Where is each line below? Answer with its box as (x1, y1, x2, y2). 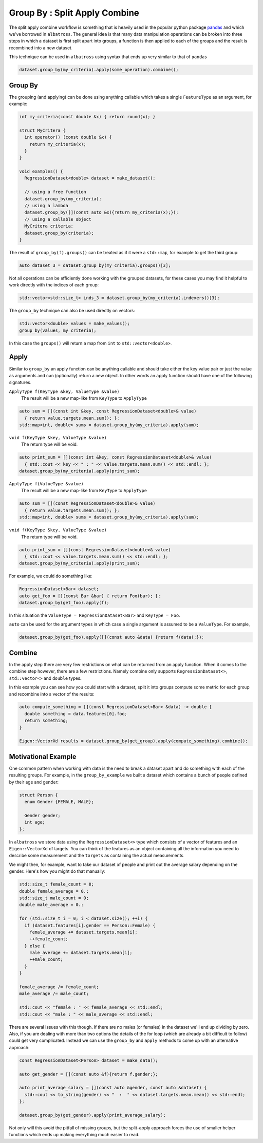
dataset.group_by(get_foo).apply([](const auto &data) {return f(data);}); (19, 634, 205, 640)
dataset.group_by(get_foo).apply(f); (19, 600, 110, 605)
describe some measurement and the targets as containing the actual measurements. (9, 853, 185, 859)
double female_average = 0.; (19, 888, 89, 894)
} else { (24, 943, 45, 949)
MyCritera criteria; (24, 223, 74, 229)
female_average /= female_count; (19, 984, 99, 990)
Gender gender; (24, 813, 61, 818)
